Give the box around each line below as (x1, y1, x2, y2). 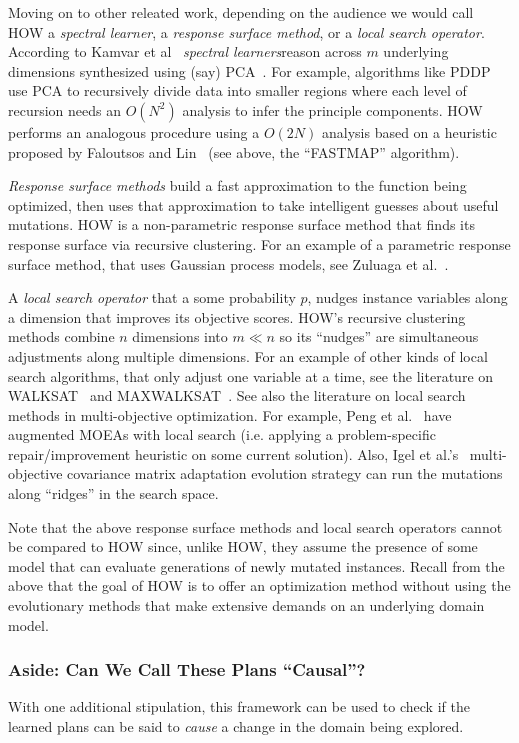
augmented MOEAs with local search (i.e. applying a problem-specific (8, 424, 436, 445)
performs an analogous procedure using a (8, 121, 260, 142)
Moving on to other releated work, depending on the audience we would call (8, 2, 474, 22)
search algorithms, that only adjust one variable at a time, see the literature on (8, 365, 494, 386)
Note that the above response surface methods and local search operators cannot (8, 516, 503, 537)
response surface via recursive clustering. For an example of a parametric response (8, 233, 511, 254)
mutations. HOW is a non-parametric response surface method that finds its (8, 214, 475, 235)
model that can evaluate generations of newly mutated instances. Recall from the (8, 555, 505, 576)
